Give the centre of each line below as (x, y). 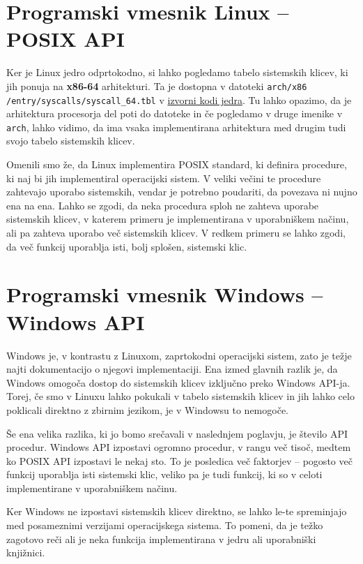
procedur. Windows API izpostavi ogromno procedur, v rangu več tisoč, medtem (179, 447)
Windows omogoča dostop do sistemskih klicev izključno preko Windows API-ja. (178, 382)
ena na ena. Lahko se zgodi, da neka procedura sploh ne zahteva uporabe (163, 205)
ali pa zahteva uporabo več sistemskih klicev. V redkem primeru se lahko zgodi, (176, 233)
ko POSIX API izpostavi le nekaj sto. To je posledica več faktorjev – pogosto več (179, 460)
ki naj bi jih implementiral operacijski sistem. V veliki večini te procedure (164, 178)
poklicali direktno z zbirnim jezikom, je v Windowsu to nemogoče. (147, 409)
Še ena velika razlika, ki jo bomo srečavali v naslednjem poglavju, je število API (177, 433)
